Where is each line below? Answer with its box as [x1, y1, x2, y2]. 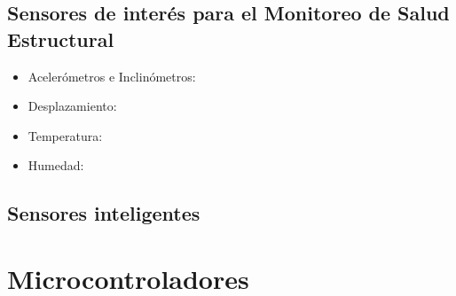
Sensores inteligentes [7, 199, 200, 227]
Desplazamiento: [28, 97, 117, 115]
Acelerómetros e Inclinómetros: [28, 66, 196, 85]
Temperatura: [28, 126, 103, 144]
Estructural [7, 25, 114, 52]
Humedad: [28, 156, 84, 175]
